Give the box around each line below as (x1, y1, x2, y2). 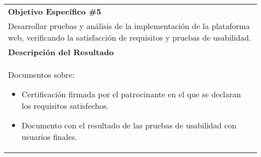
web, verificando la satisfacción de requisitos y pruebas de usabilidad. (8, 32, 251, 43)
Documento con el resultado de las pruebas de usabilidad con (22, 119, 236, 131)
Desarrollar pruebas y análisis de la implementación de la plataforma (8, 20, 250, 32)
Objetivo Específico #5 (8, 6, 101, 17)
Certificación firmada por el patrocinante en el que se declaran (22, 88, 241, 100)
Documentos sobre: (8, 69, 75, 80)
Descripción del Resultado (8, 46, 114, 58)
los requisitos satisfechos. (22, 100, 109, 111)
